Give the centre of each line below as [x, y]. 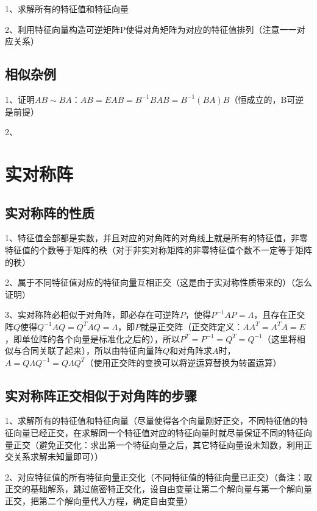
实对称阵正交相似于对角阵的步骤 [101, 395]
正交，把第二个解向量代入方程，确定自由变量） [99, 501]
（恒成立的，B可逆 [267, 99]
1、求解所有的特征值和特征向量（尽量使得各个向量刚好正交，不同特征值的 [152, 421]
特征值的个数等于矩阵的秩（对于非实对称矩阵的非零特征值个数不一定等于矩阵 [158, 249]
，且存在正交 [280, 315]
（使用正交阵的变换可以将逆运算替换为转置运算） [183, 362]
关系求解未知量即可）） [58, 456]
